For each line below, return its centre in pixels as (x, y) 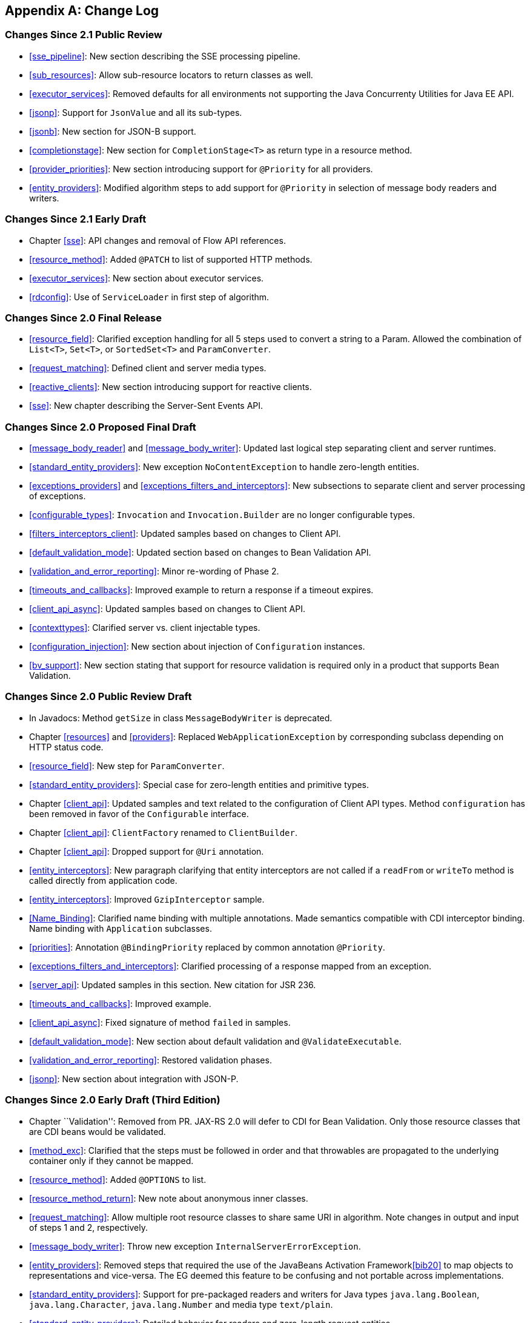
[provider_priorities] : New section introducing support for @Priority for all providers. (201, 169)
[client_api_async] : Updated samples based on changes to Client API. (167, 609)
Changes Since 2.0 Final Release (83, 318)
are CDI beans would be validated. (98, 1131)
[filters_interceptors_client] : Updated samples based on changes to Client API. (185, 534)
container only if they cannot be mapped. (111, 1160)
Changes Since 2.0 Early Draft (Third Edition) (113, 1100)
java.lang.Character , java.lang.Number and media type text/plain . (181, 1304)
